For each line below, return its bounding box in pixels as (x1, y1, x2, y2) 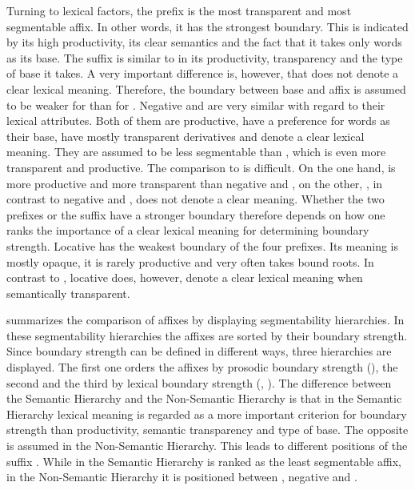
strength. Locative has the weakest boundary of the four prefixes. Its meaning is (6, 237, 399, 254)
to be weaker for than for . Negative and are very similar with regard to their (6, 96, 385, 113)
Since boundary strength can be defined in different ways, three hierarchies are (6, 343, 392, 359)
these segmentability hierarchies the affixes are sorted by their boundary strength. (6, 327, 408, 343)
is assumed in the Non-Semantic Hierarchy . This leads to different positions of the (6, 437, 408, 454)
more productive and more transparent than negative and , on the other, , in (6, 175, 383, 191)
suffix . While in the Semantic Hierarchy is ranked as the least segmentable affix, (6, 452, 401, 469)
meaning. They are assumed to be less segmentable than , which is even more (6, 143, 386, 160)
